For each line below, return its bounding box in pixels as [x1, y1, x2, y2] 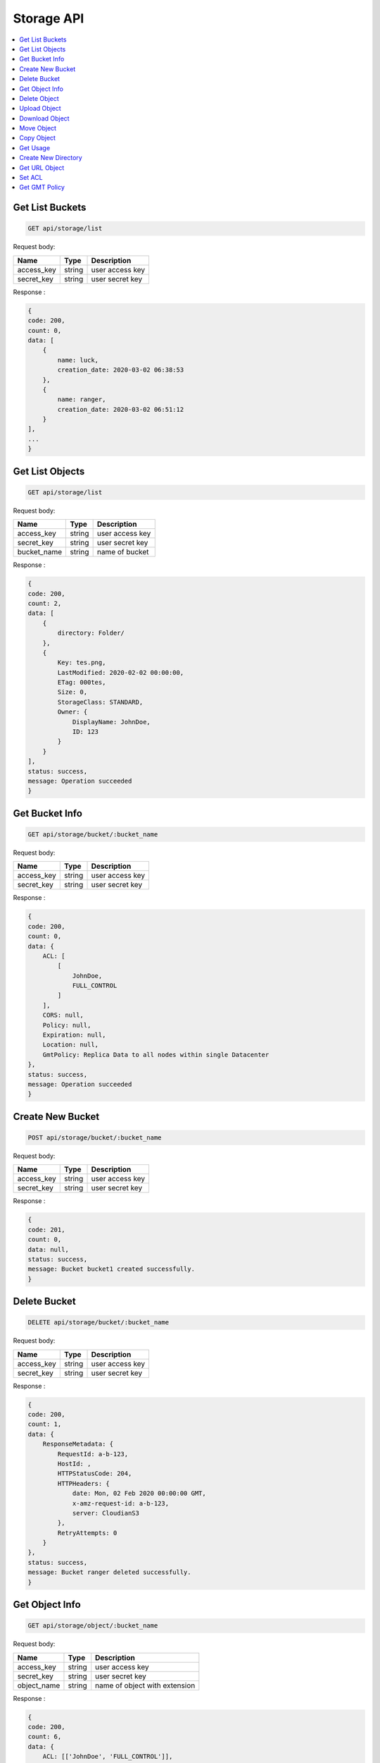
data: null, [27, 1245, 70, 1253]
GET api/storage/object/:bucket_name [27, 1622, 158, 1630]
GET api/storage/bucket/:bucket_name [27, 830, 158, 838]
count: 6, [27, 1733, 62, 1741]
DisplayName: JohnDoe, [72, 718, 151, 726]
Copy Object [19, 134, 56, 142]
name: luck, [57, 356, 99, 364]
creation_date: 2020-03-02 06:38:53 [57, 366, 184, 374]
